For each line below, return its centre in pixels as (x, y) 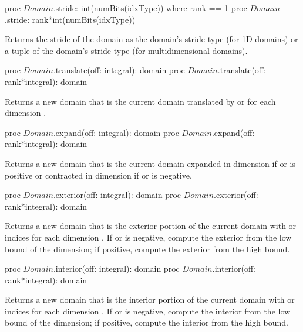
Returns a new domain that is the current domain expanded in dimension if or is (150, 163)
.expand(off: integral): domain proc (116, 132)
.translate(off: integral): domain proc (119, 70)
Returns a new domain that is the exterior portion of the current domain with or (151, 226)
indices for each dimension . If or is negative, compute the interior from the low (148, 311)
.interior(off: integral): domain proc (116, 268)
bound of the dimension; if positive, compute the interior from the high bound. (147, 322)
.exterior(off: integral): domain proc (117, 195)
